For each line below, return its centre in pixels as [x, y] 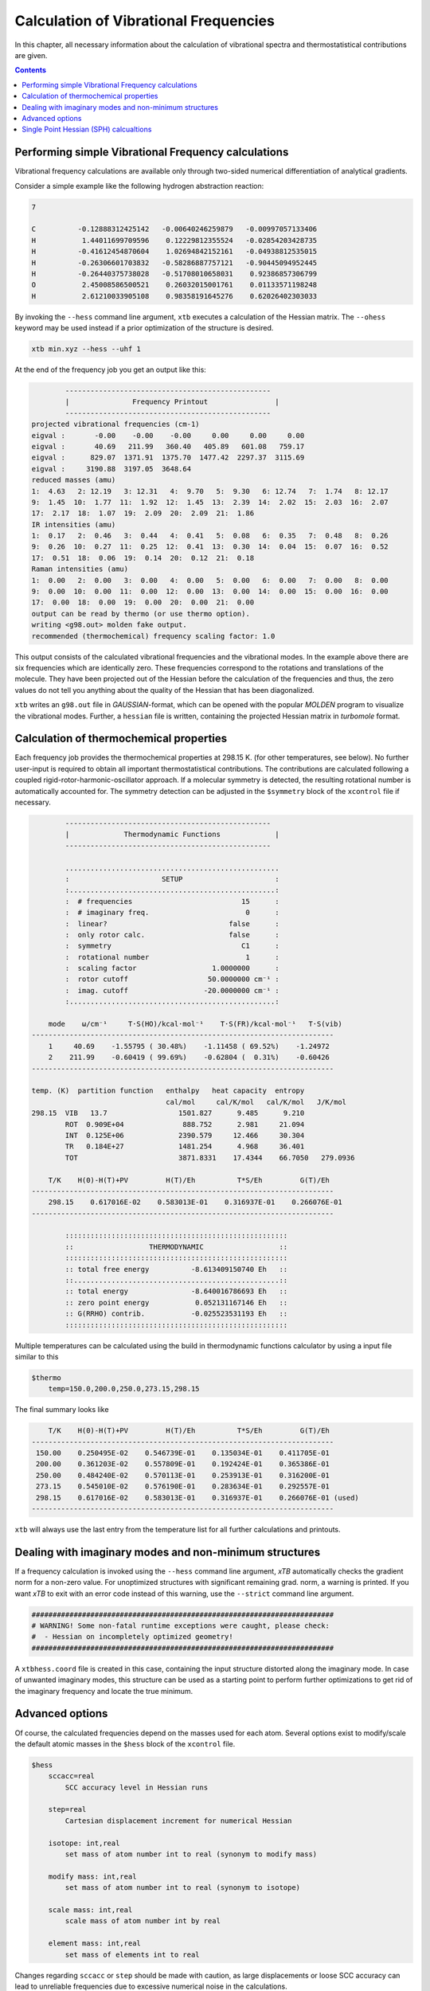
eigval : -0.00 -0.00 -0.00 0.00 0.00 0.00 [168, 435]
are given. [31, 55]
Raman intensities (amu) [80, 569]
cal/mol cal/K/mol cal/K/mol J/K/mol [256, 1102]
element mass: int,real [94, 1944]
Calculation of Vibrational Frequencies [145, 21]
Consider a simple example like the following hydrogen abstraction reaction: [139, 186]
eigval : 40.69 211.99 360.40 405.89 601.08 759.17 [168, 446]
